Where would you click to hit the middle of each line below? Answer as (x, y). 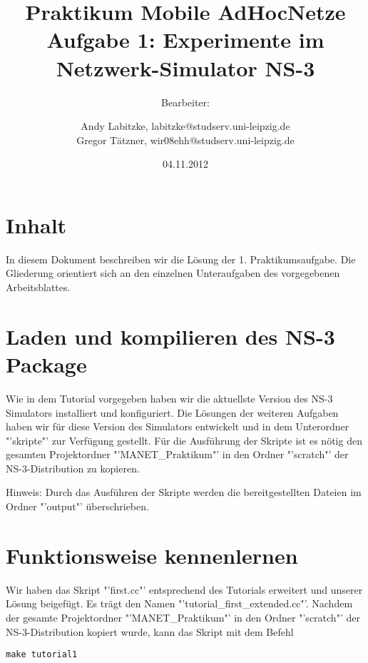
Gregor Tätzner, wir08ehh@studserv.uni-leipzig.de (185, 140)
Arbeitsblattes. (38, 287)
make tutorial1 (42, 655)
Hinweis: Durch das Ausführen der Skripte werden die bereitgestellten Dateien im (184, 492)
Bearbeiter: (185, 102)
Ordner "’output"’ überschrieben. (77, 506)
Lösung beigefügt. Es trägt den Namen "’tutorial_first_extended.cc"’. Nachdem (179, 603)
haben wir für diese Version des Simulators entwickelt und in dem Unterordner (178, 426)
